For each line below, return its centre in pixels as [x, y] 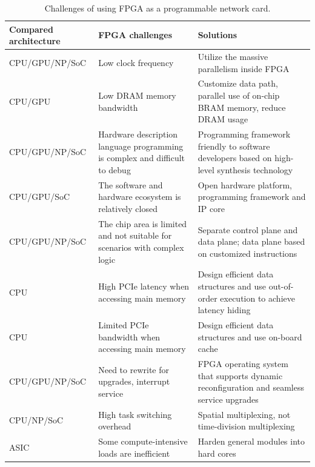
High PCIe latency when [144, 286]
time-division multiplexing [246, 426]
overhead [115, 426]
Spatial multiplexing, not [244, 414]
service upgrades [228, 399]
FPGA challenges [135, 35]
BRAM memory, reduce [242, 107]
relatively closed [128, 208]
